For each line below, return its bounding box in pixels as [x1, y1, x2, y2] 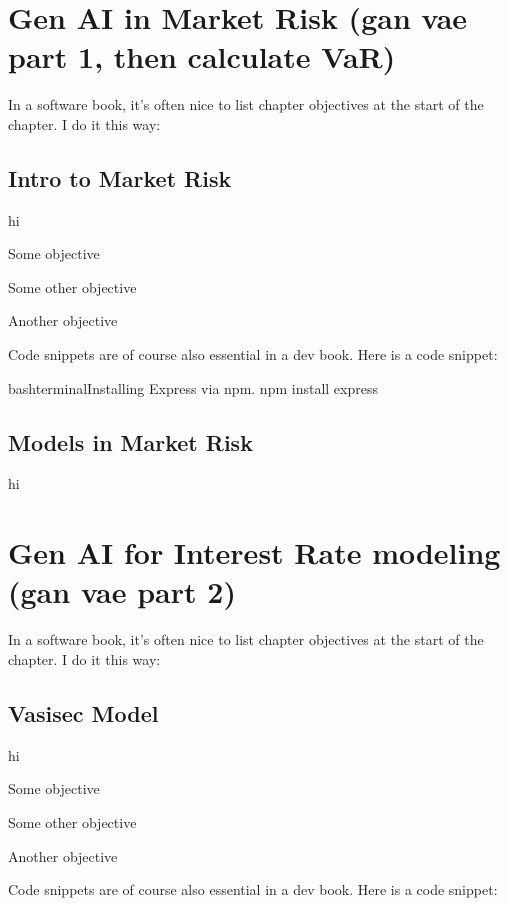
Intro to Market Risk [8, 162, 232, 193]
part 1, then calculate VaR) [8, 36, 396, 77]
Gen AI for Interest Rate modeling [8, 532, 501, 573]
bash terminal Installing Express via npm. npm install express [8, 377, 378, 398]
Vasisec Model [8, 697, 159, 728]
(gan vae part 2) [8, 571, 236, 612]
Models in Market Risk [8, 426, 253, 457]
